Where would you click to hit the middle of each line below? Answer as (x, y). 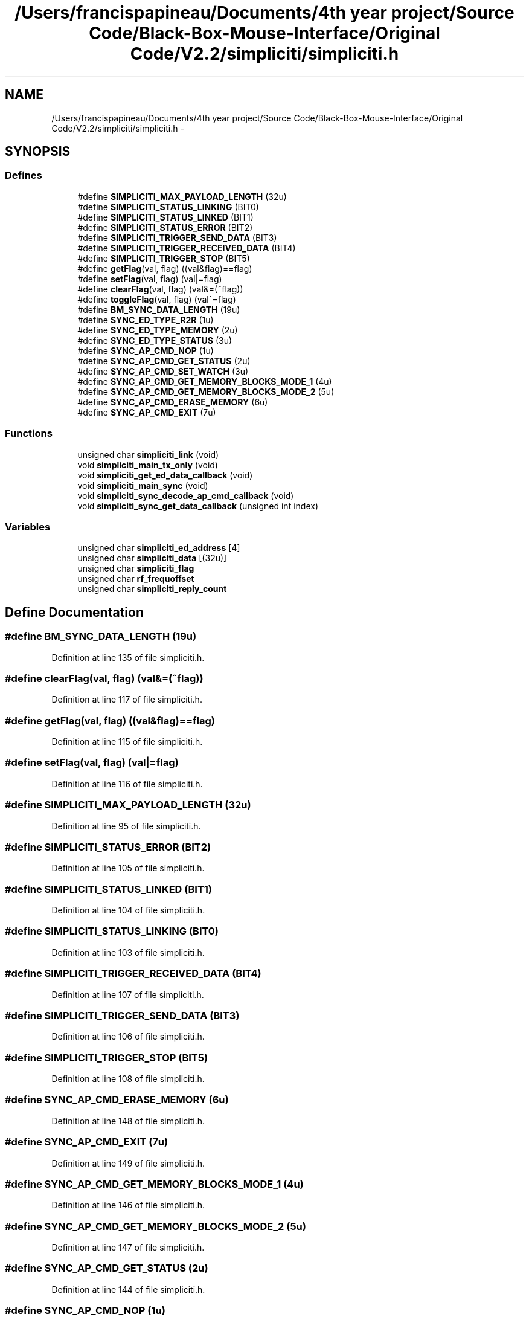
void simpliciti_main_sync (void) (143, 485)
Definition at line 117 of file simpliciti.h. (127, 700)
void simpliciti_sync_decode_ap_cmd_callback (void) (186, 495)
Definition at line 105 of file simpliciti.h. (128, 868)
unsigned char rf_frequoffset (136, 579)
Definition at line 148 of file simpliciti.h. (128, 1121)
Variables (28, 526)
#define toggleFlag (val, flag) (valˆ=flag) (157, 299)
